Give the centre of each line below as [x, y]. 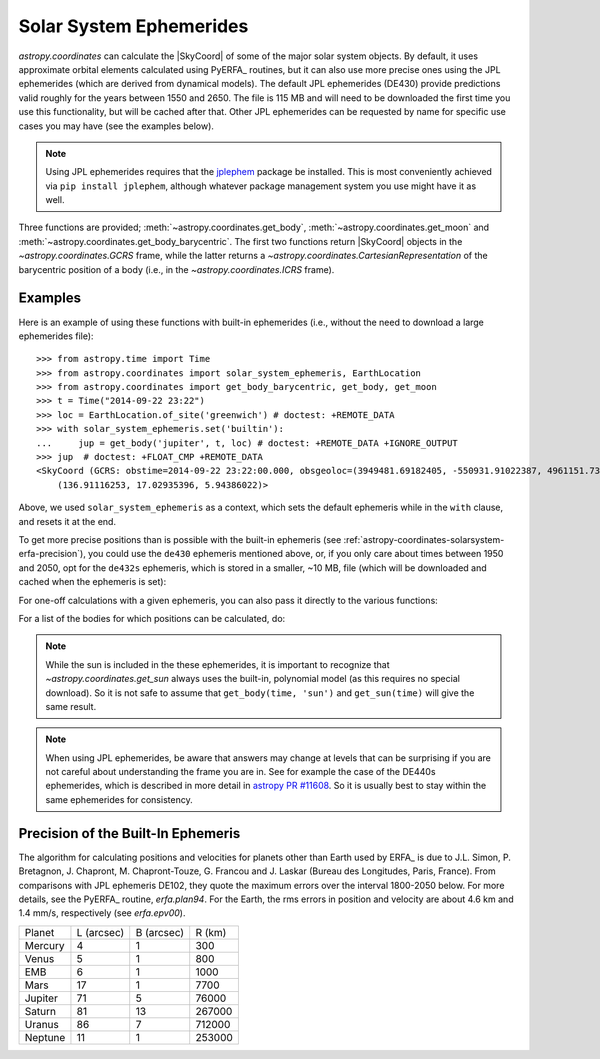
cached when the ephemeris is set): [92, 582]
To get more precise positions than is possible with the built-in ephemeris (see [180, 539]
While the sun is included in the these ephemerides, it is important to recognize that [217, 664]
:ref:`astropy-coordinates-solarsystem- [424, 539]
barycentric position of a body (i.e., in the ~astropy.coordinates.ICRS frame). [176, 269]
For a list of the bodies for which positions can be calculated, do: [152, 618]
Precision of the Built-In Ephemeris [129, 833]
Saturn [40, 1011]
